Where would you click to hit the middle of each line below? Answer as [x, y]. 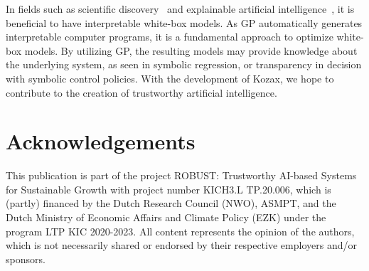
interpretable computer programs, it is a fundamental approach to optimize [170, 37]
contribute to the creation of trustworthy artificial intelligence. [141, 92]
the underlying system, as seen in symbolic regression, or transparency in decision [184, 64]
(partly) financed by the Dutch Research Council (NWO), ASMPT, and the [171, 203]
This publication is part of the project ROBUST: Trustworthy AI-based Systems [181, 175]
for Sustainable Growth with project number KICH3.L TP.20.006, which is [169, 189]
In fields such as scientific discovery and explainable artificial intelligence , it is [180, 9]
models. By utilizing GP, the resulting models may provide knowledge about [191, 50]
